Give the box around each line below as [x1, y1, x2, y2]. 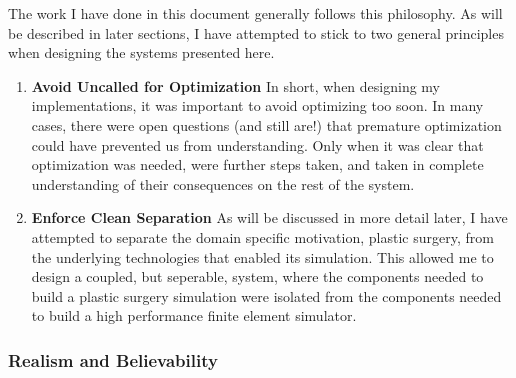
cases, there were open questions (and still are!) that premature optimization [31, 114, 502, 135]
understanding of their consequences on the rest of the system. [31, 173, 415, 194]
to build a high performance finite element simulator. [31, 305, 357, 326]
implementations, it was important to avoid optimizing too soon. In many [31, 95, 484, 116]
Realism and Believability [8, 347, 218, 372]
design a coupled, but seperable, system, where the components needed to [31, 266, 484, 287]
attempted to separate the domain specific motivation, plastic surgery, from [31, 226, 494, 247]
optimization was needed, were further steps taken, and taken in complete [31, 154, 484, 175]
